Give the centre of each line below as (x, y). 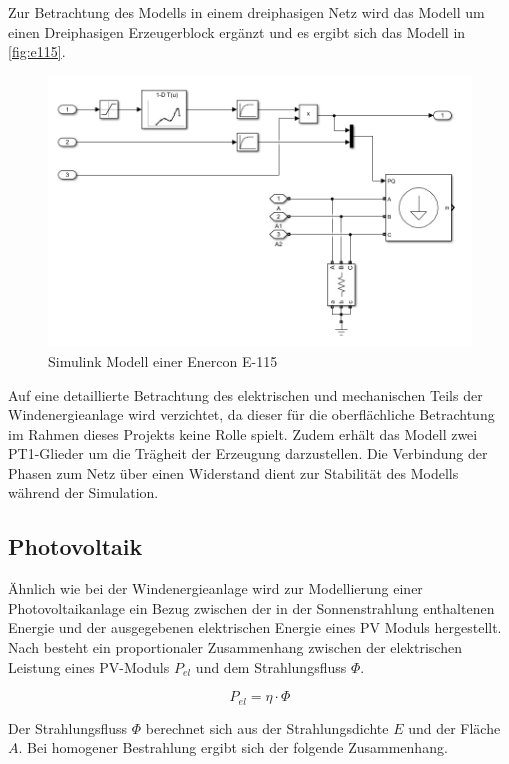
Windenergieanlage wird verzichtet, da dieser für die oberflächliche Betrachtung (251, 414)
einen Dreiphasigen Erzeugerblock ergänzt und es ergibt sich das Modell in (237, 31)
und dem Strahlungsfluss (271, 666)
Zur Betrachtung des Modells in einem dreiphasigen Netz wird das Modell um (246, 12)
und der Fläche (454, 727)
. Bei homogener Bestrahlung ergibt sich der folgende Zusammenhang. (233, 747)
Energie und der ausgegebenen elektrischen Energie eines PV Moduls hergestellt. (255, 627)
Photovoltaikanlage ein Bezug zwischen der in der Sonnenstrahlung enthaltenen (251, 607)
